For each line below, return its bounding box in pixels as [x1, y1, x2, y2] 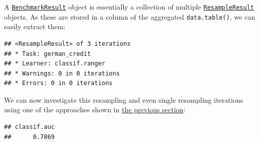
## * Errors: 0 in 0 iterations [4, 80, 113, 87]
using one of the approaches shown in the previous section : [4, 104, 186, 115]
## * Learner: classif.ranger [4, 60, 106, 67]
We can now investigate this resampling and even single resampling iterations [4, 94, 243, 105]
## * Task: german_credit [4, 50, 91, 57]
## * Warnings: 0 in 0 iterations [4, 69, 120, 77]
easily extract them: [4, 21, 66, 32]
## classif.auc [4, 123, 55, 131]
